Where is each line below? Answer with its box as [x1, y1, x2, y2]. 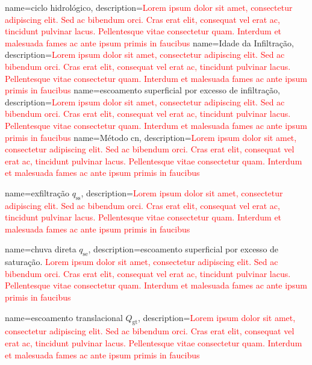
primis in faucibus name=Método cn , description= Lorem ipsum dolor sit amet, [5, 131, 297, 143]
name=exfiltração [5, 186, 69, 199]
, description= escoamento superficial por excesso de [88, 243, 279, 255]
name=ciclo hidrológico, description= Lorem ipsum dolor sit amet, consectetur [5, 1, 293, 13]
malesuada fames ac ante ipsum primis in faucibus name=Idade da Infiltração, [5, 36, 294, 49]
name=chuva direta [5, 243, 76, 255]
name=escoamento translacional [5, 311, 123, 323]
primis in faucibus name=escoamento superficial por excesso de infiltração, [5, 84, 280, 96]
